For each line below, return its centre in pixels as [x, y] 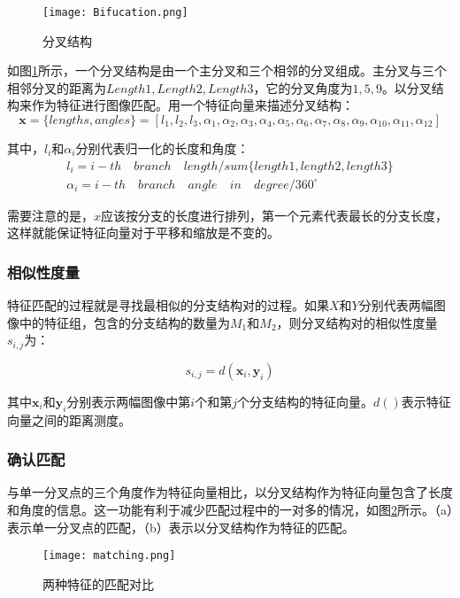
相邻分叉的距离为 [57, 87]
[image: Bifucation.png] [115, 12]
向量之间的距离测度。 [69, 419]
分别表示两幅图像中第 [129, 401]
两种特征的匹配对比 [98, 583]
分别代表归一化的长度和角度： [162, 148]
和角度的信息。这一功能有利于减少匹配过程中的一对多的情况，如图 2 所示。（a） [230, 509]
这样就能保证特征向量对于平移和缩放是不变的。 [143, 233]
